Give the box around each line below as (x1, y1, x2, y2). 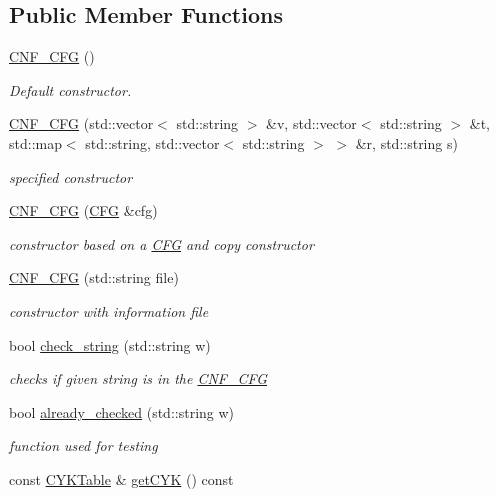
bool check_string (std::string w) (9, 334, 211, 355)
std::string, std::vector (85, 132, 220, 153)
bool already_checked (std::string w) (9, 401, 235, 422)
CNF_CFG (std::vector (9, 113, 154, 134)
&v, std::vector (266, 113, 357, 134)
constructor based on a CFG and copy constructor (9, 233, 314, 254)
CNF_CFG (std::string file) (9, 267, 179, 288)
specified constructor (9, 166, 133, 187)
